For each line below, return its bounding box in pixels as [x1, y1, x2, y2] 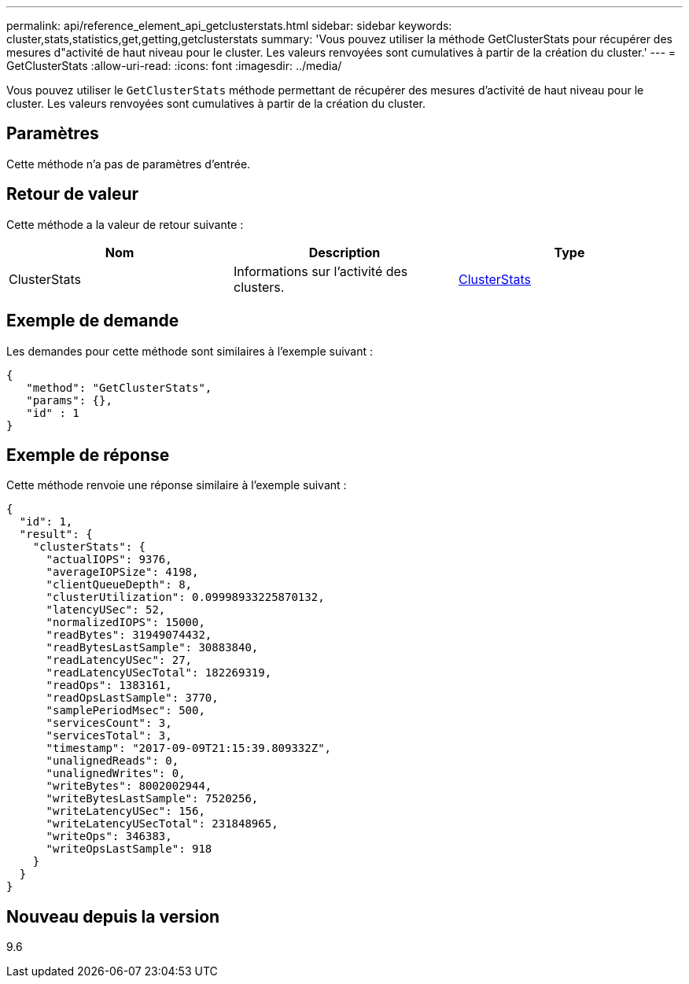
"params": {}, [26, 393, 112, 407]
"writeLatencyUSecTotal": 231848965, [46, 817, 278, 831]
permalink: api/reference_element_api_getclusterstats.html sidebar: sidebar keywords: [6, 19, 452, 32]
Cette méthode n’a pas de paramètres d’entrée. [6, 157, 251, 171]
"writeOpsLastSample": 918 [46, 842, 212, 856]
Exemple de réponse [6, 444, 170, 465]
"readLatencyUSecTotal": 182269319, [46, 666, 272, 680]
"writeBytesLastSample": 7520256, [46, 792, 259, 805]
